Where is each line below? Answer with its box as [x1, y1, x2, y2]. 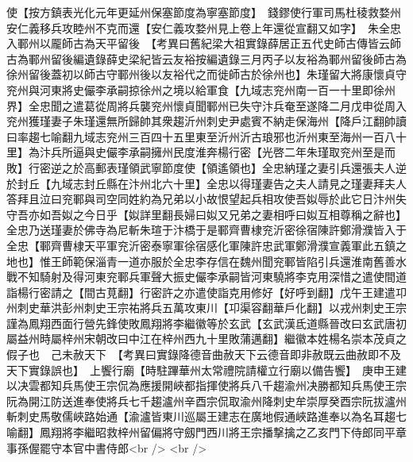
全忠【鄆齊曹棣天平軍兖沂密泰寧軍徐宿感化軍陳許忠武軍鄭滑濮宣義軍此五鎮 [6, 237, 396, 253]
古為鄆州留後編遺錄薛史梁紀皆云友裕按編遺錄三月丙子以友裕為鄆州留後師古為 [6, 50, 407, 67]
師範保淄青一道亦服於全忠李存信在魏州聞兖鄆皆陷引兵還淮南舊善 [61, 252, 396, 269]
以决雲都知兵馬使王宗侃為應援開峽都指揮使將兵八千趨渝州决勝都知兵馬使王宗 [6, 377, 407, 394]
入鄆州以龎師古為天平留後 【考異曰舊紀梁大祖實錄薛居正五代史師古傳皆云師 [6, 35, 401, 52]
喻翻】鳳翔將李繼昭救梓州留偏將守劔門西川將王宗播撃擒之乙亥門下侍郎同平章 [6, 424, 407, 441]
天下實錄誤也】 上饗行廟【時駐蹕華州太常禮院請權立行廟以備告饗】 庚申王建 [6, 361, 407, 378]
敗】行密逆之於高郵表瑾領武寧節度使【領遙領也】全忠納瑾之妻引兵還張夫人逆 [6, 159, 407, 175]
